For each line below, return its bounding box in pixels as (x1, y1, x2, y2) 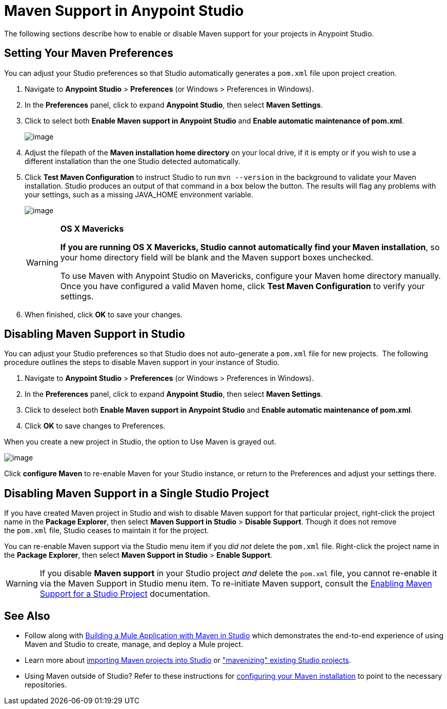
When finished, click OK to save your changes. (25, 310, 182, 319)
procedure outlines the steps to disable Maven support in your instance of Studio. (4, 358, 280, 367)
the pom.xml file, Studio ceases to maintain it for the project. (4, 526, 209, 535)
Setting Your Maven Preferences (4, 47, 173, 60)
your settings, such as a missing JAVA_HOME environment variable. (25, 190, 253, 199)
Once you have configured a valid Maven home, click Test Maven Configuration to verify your (60, 280, 425, 291)
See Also (4, 609, 50, 622)
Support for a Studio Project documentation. (39, 589, 211, 599)
